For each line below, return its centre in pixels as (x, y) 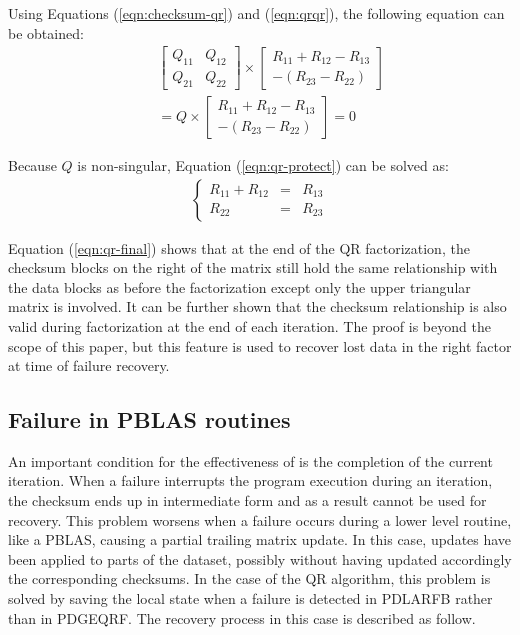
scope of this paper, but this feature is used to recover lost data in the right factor (260, 345)
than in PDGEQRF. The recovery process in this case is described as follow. (242, 617)
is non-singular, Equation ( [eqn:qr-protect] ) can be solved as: (263, 164)
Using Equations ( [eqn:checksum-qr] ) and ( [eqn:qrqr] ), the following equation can (256, 13)
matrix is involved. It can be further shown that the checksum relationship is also (257, 306)
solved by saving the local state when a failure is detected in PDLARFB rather (250, 598)
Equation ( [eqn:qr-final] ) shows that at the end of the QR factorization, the (239, 247)
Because (32, 164)
